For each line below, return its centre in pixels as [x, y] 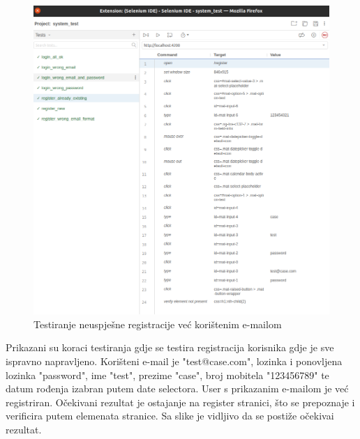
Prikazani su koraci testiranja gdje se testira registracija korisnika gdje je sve [170, 347]
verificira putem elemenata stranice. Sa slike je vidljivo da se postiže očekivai [170, 416]
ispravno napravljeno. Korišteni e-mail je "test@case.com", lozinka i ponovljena [174, 361]
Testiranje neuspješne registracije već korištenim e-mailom [158, 324]
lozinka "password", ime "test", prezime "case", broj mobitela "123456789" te [167, 375]
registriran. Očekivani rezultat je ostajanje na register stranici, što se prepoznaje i [180, 402]
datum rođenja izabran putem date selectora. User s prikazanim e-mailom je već [177, 388]
